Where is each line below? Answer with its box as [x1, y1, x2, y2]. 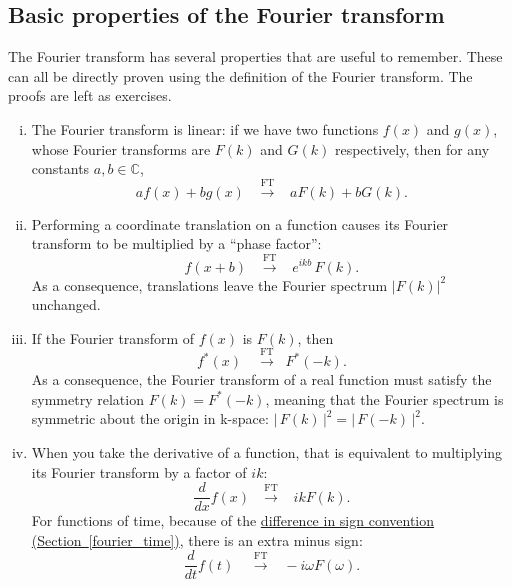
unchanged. [31, 294, 101, 315]
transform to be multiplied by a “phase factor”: [31, 233, 322, 254]
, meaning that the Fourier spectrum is [265, 388, 504, 409]
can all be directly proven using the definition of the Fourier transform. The [8, 65, 473, 86]
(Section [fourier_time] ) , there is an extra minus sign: [31, 529, 363, 550]
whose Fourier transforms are [31, 138, 211, 159]
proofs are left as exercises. [8, 85, 172, 106]
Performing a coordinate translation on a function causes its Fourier [31, 213, 449, 234]
